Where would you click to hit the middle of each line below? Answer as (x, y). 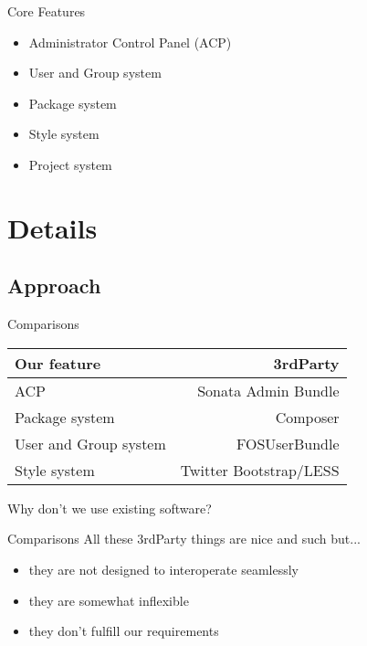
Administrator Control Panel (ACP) (130, 42)
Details (52, 227)
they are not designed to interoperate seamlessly (163, 569)
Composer (307, 417)
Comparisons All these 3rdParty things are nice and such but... (184, 539)
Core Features (47, 11)
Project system (70, 164)
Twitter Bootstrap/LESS (260, 470)
